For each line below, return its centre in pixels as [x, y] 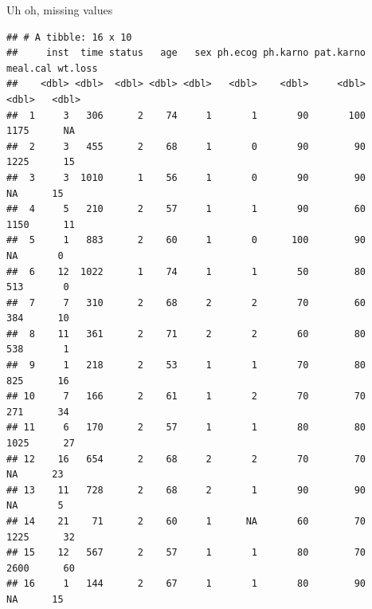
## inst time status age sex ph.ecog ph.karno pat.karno [186, 53]
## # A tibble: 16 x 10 [69, 37]
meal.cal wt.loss [52, 68]
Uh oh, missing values [60, 10]
